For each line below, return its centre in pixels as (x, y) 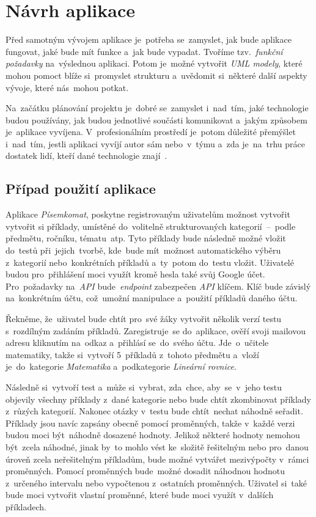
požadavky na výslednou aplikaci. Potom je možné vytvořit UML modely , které (154, 63)
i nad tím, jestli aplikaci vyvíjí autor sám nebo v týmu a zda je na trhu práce (155, 143)
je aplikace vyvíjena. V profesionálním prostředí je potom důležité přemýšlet (151, 132)
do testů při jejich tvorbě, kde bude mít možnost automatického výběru (143, 250)
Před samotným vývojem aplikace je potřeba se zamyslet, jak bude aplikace (149, 39)
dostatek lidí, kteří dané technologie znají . (86, 156)
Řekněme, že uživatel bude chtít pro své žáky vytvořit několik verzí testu (144, 319)
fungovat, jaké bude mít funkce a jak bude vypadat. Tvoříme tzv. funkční (144, 51)
